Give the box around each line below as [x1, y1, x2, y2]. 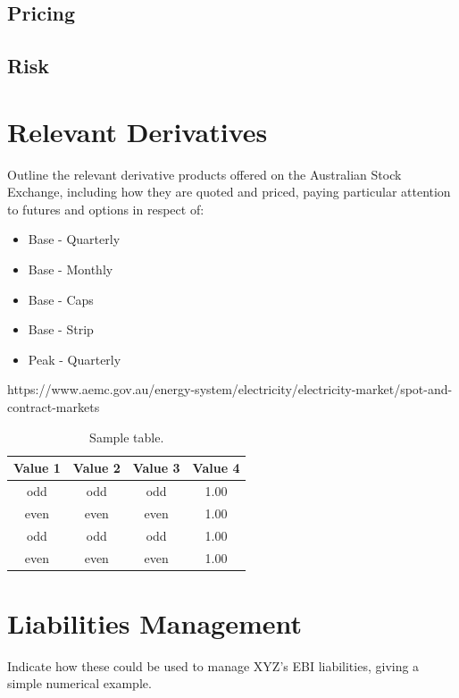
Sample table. [89, 427, 164, 446]
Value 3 [132, 458, 180, 477]
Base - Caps [28, 290, 94, 308]
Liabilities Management [7, 604, 303, 641]
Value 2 [72, 458, 121, 477]
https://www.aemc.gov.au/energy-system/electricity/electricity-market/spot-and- [7, 380, 453, 399]
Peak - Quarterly [28, 349, 121, 368]
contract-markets [7, 398, 100, 416]
